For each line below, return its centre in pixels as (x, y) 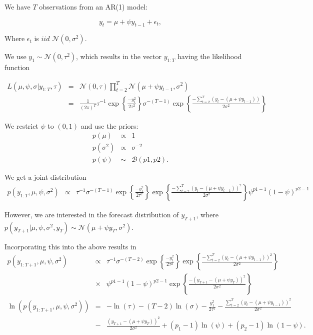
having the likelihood (210, 56)
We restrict (21, 125)
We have (17, 7)
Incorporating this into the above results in (70, 246)
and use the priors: (109, 125)
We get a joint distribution (45, 177)
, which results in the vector (119, 56)
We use (15, 56)
